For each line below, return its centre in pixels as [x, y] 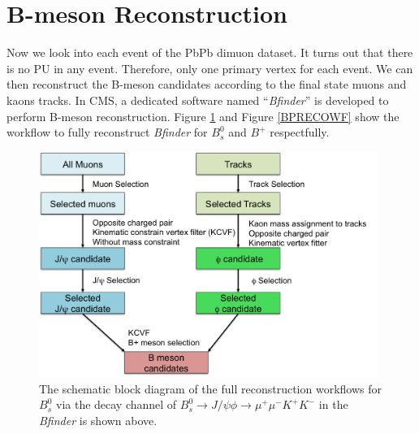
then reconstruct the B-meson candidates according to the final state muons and [207, 84]
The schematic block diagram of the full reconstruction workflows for [210, 388]
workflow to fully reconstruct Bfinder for [107, 132]
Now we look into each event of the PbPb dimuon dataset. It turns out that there [210, 52]
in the [333, 404]
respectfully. [300, 132]
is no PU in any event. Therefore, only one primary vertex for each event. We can [210, 68]
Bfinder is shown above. [98, 420]
